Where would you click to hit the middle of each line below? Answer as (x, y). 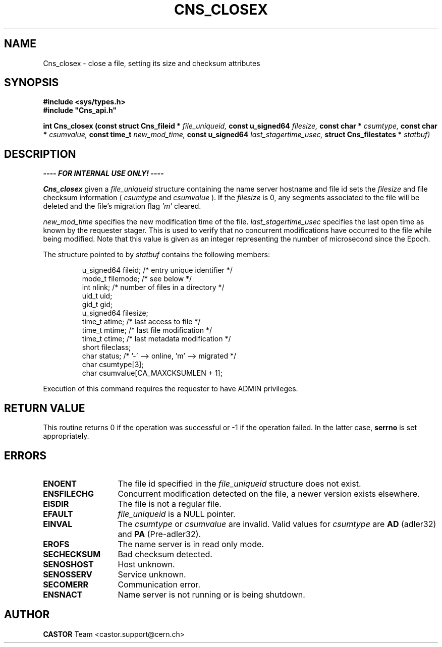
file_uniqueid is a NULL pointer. (177, 514)
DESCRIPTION (40, 154)
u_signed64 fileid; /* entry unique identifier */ (157, 270)
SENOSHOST (68, 564)
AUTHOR (27, 615)
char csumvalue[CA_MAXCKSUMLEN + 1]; (152, 373)
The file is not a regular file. (170, 504)
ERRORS (25, 455)
